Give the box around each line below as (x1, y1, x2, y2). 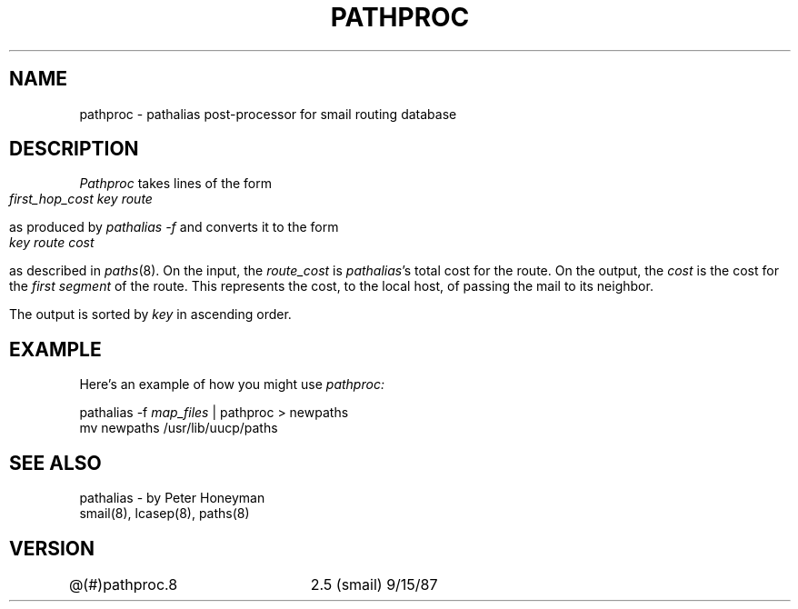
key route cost (9, 235, 95, 251)
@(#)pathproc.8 (68, 574, 178, 594)
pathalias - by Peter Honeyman (79, 490, 265, 506)
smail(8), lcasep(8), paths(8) (79, 505, 250, 522)
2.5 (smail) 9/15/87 (310, 574, 438, 594)
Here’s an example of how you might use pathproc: (79, 376, 384, 393)
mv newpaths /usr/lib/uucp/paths (79, 420, 278, 436)
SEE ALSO (9, 451, 102, 474)
